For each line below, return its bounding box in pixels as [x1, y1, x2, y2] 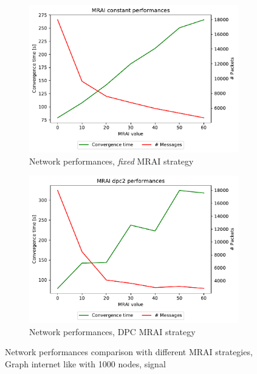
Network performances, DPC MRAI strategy [29, 325, 196, 338]
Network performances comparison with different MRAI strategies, [5, 345, 253, 358]
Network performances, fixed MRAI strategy [29, 154, 194, 167]
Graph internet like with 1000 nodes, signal [5, 357, 166, 370]
